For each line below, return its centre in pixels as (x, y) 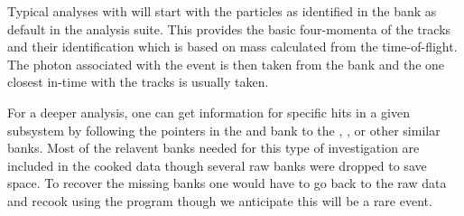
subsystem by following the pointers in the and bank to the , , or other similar (224, 130)
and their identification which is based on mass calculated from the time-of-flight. (232, 47)
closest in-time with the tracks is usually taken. (138, 82)
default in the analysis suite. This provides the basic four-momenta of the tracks (229, 28)
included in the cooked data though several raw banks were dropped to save (217, 165)
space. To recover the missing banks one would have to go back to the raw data (227, 183)
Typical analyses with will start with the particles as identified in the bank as (222, 11)
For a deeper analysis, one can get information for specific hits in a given (209, 112)
